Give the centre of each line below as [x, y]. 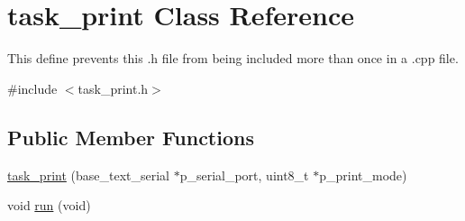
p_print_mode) [363, 175]
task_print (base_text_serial [88, 175]
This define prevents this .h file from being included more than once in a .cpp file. [233, 58]
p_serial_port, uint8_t [244, 175]
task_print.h [113, 88]
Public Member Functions [131, 137]
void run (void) [49, 205]
